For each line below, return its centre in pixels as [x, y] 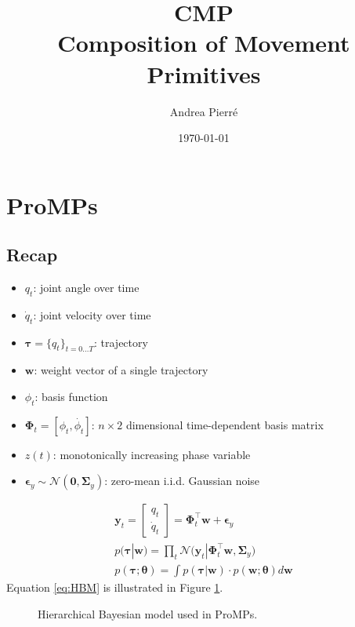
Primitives [204, 73]
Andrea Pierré [204, 111]
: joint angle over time [86, 288]
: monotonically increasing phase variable [152, 454]
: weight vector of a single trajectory [121, 370]
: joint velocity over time [92, 314]
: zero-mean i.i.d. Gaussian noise [182, 481]
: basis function [71, 397]
